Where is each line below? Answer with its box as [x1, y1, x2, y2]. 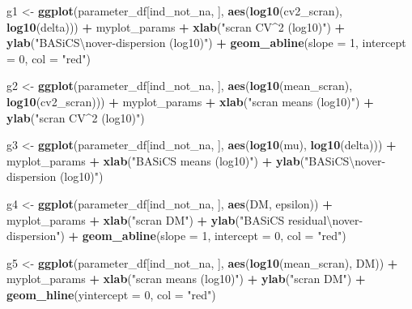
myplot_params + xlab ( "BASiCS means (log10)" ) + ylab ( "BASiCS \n [6, 152, 362, 169]
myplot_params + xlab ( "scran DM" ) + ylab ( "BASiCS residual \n [6, 211, 339, 228]
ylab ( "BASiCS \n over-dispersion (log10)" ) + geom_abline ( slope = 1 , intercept [6, 34, 406, 51]
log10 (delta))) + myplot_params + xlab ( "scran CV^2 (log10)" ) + [6, 18, 346, 35]
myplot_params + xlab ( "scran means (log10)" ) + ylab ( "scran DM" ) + [6, 270, 366, 287]
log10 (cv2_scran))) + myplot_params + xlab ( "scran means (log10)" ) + [6, 92, 374, 109]
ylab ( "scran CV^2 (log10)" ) [6, 109, 145, 126]
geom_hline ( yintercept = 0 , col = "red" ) [6, 285, 216, 303]
